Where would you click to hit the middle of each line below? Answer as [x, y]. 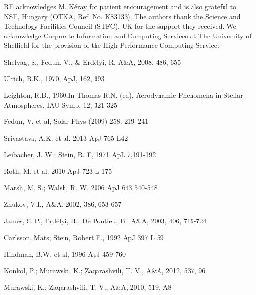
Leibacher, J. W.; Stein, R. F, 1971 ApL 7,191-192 [80, 154]
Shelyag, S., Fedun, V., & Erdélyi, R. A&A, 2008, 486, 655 [93, 61]
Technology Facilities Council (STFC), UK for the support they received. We [120, 26]
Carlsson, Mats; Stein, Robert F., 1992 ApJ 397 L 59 [84, 237]
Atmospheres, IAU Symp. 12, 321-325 [61, 104]
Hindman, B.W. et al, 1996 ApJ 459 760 [65, 254]
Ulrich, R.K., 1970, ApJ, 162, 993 [54, 78]
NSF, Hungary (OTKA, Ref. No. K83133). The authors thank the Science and [122, 16]
